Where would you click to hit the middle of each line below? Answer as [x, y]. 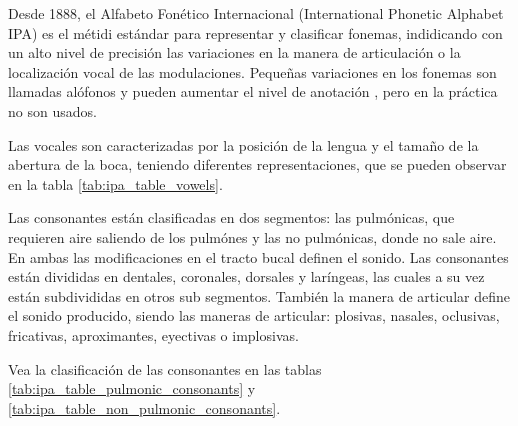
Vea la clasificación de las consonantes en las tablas [165, 368]
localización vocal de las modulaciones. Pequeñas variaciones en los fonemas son [252, 71]
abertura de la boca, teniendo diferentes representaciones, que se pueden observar [257, 164]
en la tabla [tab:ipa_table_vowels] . [115, 183]
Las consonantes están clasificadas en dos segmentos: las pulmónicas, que [231, 217]
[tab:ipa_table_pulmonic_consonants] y [132, 388]
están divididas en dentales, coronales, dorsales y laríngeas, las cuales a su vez [246, 276]
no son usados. [52, 110]
